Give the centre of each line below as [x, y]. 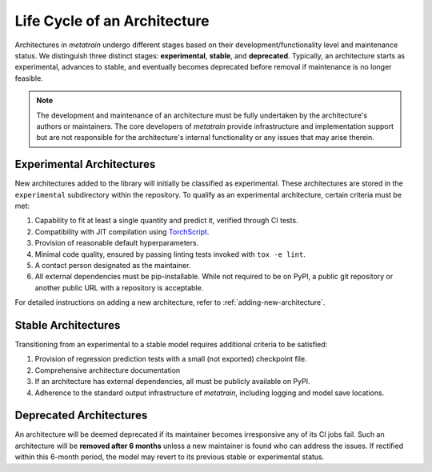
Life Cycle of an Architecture [112, 21]
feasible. [29, 78]
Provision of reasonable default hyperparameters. [117, 243]
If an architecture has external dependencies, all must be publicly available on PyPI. [172, 382]
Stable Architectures [68, 325]
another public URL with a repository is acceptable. [119, 287]
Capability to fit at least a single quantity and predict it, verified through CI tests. [167, 221]
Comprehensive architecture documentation [108, 370]
